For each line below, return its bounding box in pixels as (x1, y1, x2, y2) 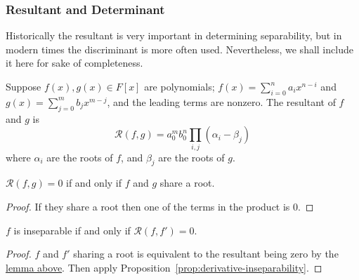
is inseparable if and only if (13, 222, 131, 237)
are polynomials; (144, 79, 215, 93)
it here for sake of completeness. (6, 55, 143, 70)
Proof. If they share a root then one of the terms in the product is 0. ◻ (6, 199, 314, 213)
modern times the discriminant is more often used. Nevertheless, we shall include (6, 41, 353, 56)
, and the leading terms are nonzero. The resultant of (107, 94, 336, 109)
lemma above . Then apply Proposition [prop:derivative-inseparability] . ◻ (6, 260, 322, 274)
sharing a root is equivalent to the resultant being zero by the (73, 246, 339, 261)
